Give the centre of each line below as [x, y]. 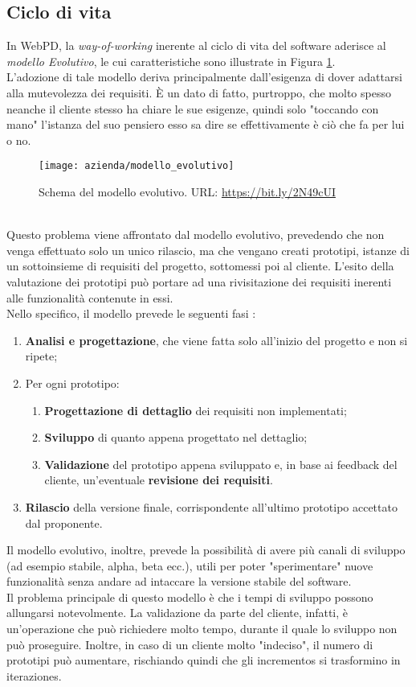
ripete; [41, 356]
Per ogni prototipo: [72, 383]
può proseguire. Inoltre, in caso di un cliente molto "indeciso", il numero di [190, 644]
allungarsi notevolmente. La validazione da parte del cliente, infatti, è [177, 613]
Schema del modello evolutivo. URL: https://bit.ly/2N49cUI [187, 192]
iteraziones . [34, 675]
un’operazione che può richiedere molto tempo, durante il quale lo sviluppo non [202, 629]
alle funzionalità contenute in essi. [90, 297]
